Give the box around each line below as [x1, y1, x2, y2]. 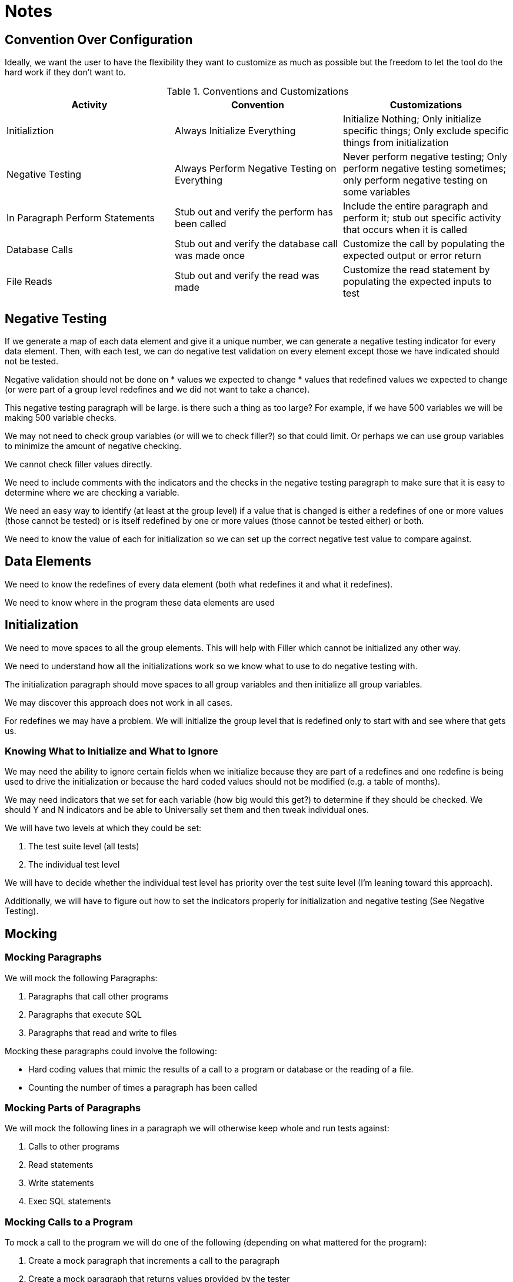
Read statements [28, 1160, 94, 1170]
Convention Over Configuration [5, 32, 193, 47]
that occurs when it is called [342, 224, 468, 236]
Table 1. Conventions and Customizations [166, 85, 349, 98]
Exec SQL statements [28, 1196, 111, 1207]
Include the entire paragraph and [342, 200, 488, 212]
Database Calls [6, 244, 73, 256]
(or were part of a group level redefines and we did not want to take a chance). [5, 384, 310, 395]
